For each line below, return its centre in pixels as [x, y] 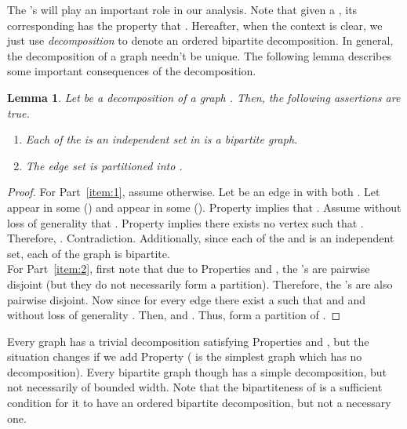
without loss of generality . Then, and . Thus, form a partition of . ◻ [174, 315]
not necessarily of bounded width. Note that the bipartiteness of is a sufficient [195, 387]
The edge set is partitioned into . [104, 165]
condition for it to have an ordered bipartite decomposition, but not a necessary [199, 403]
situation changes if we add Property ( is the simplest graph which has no [185, 356]
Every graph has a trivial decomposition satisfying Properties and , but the [188, 341]
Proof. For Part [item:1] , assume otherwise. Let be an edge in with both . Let [194, 192]
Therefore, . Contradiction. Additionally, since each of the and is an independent [201, 238]
